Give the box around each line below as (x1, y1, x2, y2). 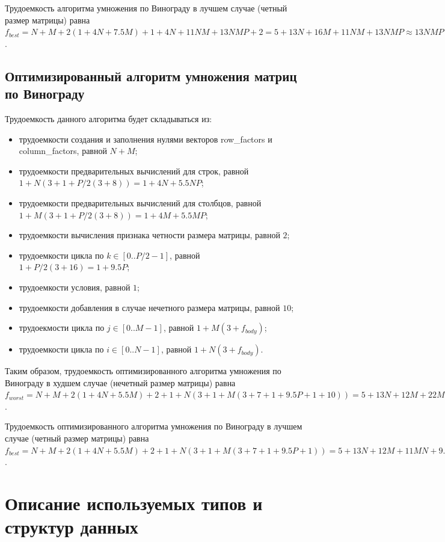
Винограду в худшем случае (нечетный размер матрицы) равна (5, 376, 236, 389)
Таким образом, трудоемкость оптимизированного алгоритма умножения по (5, 365, 281, 377)
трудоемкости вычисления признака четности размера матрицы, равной (19, 229, 280, 241)
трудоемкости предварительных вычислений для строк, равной (19, 164, 249, 177)
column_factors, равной (19, 144, 107, 157)
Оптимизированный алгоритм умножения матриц (5, 66, 297, 85)
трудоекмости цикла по (19, 321, 105, 334)
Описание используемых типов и (5, 491, 263, 516)
